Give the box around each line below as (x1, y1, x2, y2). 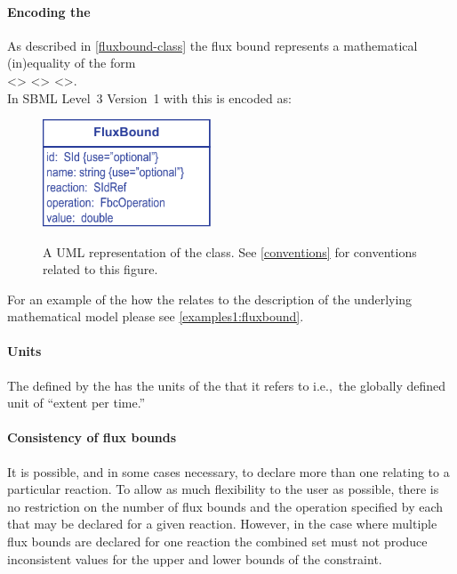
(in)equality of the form (7, 53, 136, 72)
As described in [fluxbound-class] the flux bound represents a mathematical (7, 36, 418, 54)
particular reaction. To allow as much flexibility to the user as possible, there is (7, 480, 439, 498)
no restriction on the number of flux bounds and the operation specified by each (7, 497, 444, 515)
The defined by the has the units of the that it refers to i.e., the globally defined (7, 376, 446, 394)
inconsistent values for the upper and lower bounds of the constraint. (7, 549, 382, 568)
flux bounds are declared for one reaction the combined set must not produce (7, 532, 428, 551)
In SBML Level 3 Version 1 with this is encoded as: (7, 88, 292, 107)
